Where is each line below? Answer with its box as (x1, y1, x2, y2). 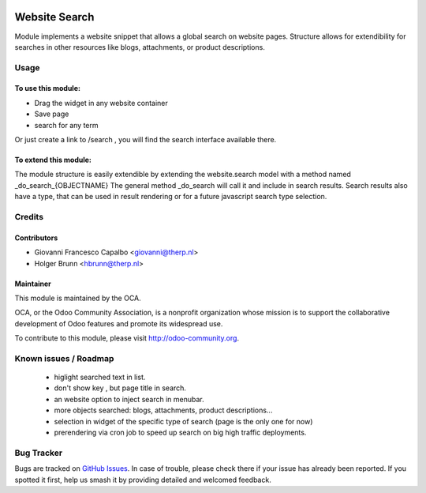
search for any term (34, 120, 99, 130)
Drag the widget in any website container (34, 98, 169, 107)
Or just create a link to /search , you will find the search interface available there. (14, 135, 277, 145)
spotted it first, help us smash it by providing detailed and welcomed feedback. (14, 475, 271, 484)
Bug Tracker (14, 447, 63, 458)
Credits (14, 211, 43, 222)
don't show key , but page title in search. (54, 383, 187, 393)
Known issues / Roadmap (14, 352, 114, 363)
